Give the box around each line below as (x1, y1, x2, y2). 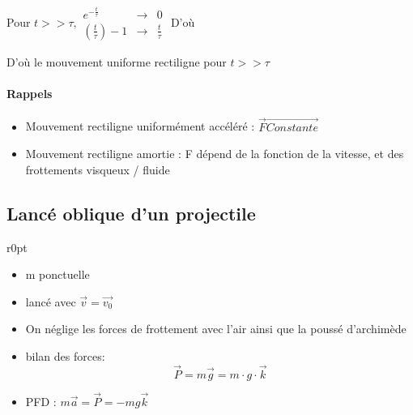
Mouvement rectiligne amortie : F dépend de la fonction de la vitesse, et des (25, 145, 404, 162)
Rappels (6, 85, 53, 102)
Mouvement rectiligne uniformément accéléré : (25, 118, 255, 135)
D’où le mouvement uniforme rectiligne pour (6, 53, 227, 70)
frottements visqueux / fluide (25, 160, 170, 178)
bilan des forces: (25, 347, 105, 364)
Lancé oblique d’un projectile (6, 200, 256, 225)
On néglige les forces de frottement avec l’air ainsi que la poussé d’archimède (25, 320, 407, 337)
